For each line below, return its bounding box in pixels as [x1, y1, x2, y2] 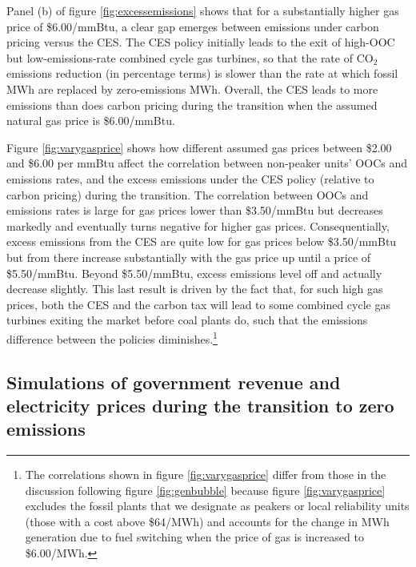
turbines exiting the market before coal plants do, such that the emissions [6, 312, 368, 328]
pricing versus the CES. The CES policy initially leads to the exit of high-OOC [6, 34, 395, 50]
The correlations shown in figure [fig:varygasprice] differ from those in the [25, 466, 386, 483]
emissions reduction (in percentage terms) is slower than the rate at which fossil [6, 65, 398, 82]
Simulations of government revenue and [6, 369, 341, 394]
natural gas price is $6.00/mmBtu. [6, 112, 175, 129]
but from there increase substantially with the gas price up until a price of [6, 248, 371, 265]
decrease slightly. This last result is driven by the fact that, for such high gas [6, 280, 383, 297]
